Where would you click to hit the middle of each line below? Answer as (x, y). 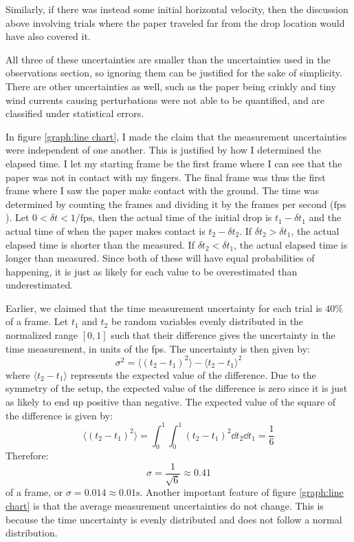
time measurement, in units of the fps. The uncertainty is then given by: (158, 348)
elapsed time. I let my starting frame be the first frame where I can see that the (174, 163)
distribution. (32, 533)
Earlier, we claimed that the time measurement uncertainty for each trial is (164, 308)
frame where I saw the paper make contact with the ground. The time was (163, 190)
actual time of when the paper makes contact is (106, 230)
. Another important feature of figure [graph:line (242, 492)
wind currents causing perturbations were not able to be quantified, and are (165, 100)
